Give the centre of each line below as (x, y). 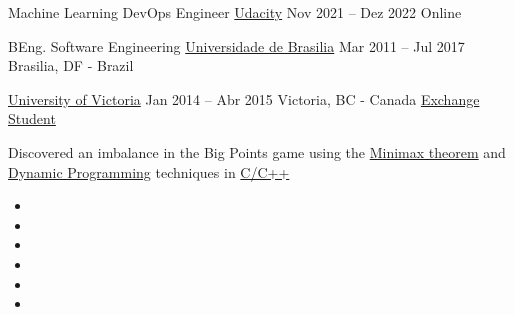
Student (32, 118)
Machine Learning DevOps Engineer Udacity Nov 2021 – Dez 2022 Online (235, 12)
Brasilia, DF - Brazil (71, 65)
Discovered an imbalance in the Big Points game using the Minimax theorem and (257, 151)
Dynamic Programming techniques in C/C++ (149, 171)
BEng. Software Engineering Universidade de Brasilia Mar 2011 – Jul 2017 (236, 45)
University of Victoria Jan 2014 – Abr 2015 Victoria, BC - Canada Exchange (244, 98)
